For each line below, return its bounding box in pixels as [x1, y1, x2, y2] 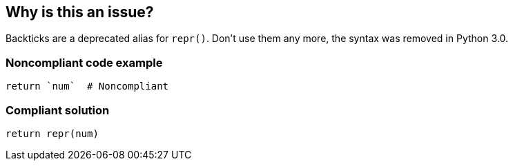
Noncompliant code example [6, 55, 163, 70]
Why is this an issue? [6, 3, 154, 21]
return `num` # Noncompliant [6, 81, 169, 92]
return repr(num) [6, 127, 99, 139]
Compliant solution [6, 103, 110, 117]
